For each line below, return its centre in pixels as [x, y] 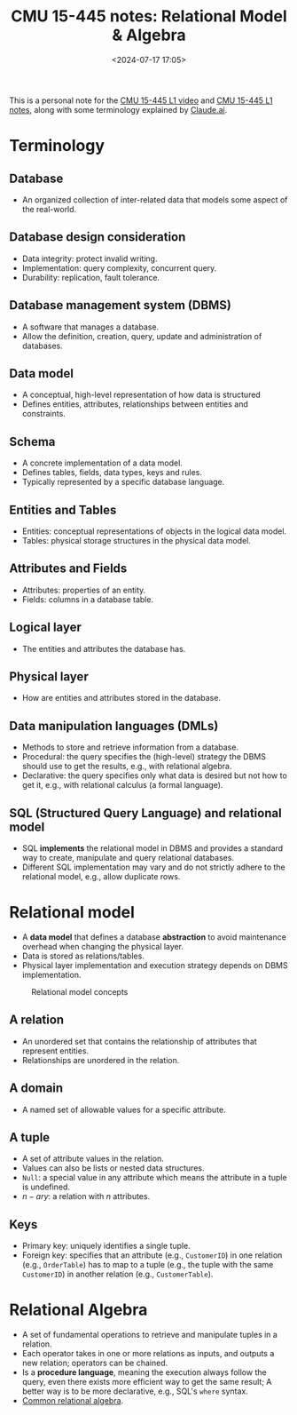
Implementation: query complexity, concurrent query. [119, 267]
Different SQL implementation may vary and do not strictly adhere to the [153, 867]
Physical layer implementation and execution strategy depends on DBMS [155, 965]
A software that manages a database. [90, 327]
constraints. [44, 414]
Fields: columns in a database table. [87, 599]
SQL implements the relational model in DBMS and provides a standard [152, 848]
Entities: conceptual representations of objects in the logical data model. [154, 531]
